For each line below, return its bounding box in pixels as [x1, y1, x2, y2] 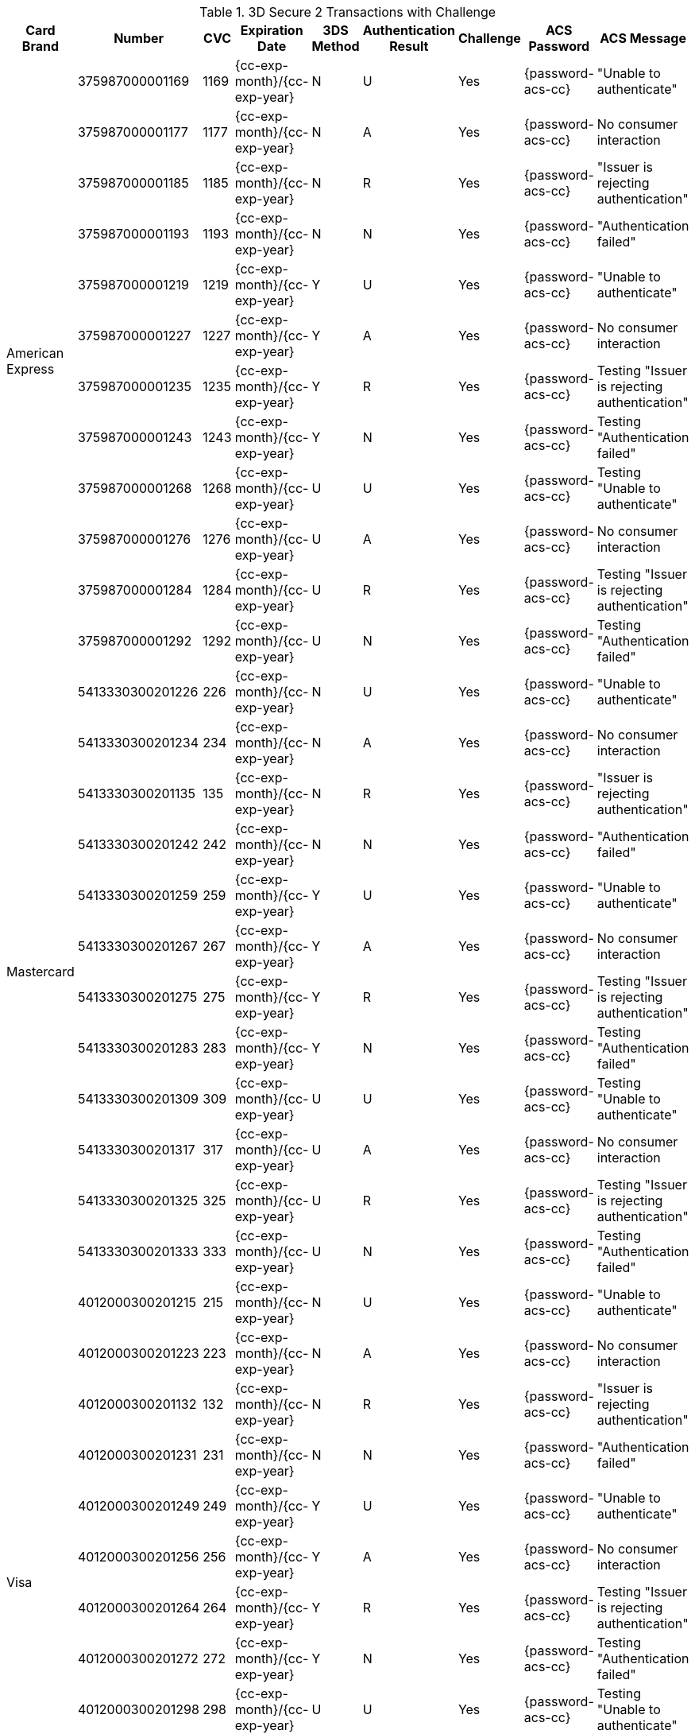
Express [6, 361, 55, 377]
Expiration [240, 22, 303, 38]
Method [311, 38, 360, 54]
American [6, 345, 64, 361]
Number [114, 30, 164, 46]
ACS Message [600, 30, 686, 46]
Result [389, 38, 429, 54]
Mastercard [6, 964, 75, 979]
